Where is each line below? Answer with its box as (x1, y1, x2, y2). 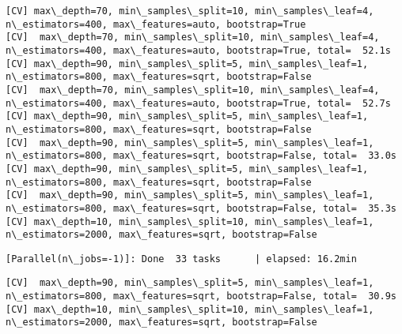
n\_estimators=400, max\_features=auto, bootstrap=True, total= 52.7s (6, 97, 391, 109)
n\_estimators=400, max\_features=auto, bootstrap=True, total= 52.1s (6, 44, 391, 56)
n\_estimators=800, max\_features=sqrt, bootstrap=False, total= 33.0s (6, 150, 396, 162)
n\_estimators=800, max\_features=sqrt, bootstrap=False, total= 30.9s (6, 291, 396, 302)
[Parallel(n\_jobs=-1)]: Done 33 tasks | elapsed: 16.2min (6, 253, 357, 265)
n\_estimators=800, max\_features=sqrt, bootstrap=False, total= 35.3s (6, 202, 396, 214)
